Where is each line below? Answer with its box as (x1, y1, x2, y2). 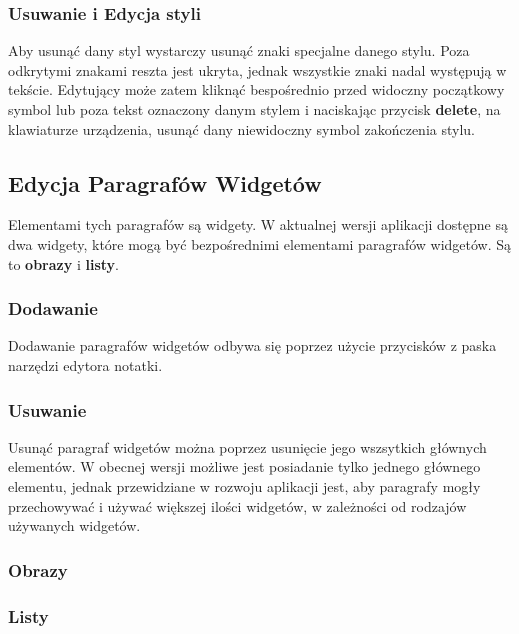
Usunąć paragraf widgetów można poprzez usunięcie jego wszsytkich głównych (8, 436, 487, 457)
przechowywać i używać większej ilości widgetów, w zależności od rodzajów (8, 495, 467, 516)
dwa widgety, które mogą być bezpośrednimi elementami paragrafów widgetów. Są (8, 233, 512, 254)
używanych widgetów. (8, 515, 141, 536)
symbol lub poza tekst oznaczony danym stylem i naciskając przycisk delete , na (8, 99, 501, 119)
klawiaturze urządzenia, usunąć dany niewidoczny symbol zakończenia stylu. (8, 118, 475, 139)
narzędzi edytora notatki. (8, 354, 163, 375)
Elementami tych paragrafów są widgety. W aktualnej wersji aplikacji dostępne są (8, 214, 508, 235)
